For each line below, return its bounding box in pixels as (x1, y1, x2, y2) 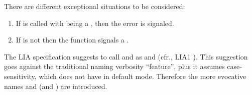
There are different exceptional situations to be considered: (4, 1, 185, 11)
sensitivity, (4, 70, 37, 81)
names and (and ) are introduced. (4, 80, 107, 91)
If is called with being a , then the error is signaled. (16, 17, 174, 28)
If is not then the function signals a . (16, 34, 129, 45)
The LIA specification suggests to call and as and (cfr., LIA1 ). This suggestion (4, 51, 248, 61)
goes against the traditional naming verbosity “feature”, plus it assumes (4, 61, 225, 71)
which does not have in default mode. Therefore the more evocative (39, 70, 246, 81)
